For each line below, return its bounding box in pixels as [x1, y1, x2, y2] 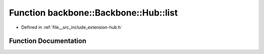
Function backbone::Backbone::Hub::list [9, 7, 178, 18]
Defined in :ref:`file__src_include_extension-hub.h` [21, 24, 122, 30]
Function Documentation [9, 37, 87, 45]
